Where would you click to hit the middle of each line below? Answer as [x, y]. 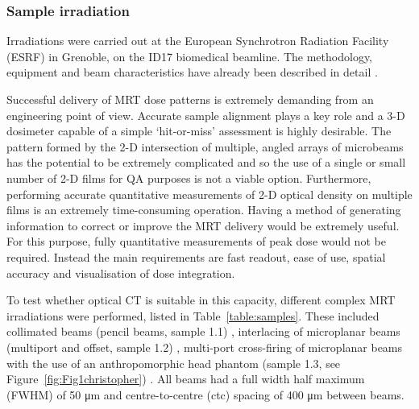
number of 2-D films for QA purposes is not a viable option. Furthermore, [189, 178]
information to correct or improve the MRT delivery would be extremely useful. [203, 225]
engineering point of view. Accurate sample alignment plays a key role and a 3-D [206, 115]
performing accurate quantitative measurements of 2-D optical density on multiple [209, 194]
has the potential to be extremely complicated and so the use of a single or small [206, 162]
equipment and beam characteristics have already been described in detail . [192, 72]
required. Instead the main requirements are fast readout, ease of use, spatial [196, 256]
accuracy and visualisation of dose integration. [121, 273]
